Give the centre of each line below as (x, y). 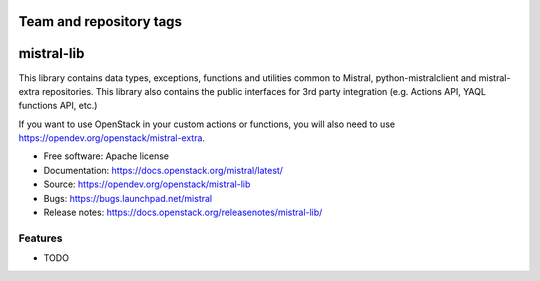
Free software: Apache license (106, 156)
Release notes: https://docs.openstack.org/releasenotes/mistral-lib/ (183, 212)
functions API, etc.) (58, 106)
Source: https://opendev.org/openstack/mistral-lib (147, 184)
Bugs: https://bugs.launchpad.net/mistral (128, 198)
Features (40, 238)
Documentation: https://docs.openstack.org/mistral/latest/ (163, 170)
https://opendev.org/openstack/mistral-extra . (111, 138)
